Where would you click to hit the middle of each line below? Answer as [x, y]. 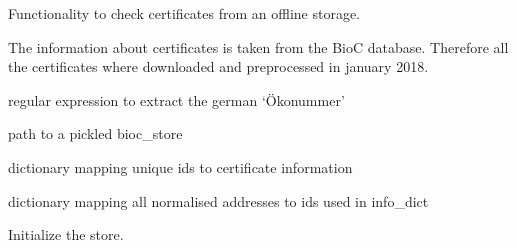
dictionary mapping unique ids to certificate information [180, 166]
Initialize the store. [66, 234]
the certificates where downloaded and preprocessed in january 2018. [218, 66]
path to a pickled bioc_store [95, 133]
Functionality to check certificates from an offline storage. [184, 13]
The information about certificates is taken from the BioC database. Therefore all [258, 46]
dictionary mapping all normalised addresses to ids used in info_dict [218, 200]
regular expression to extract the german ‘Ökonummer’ [176, 99]
